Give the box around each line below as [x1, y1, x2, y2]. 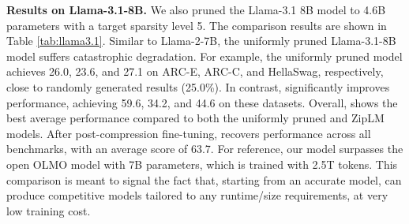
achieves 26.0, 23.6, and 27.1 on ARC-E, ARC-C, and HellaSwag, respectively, [6, 63, 384, 80]
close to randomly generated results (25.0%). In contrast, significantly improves [6, 78, 390, 95]
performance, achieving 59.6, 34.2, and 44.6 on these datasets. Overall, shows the [6, 94, 398, 110]
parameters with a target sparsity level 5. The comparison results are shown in [6, 17, 387, 33]
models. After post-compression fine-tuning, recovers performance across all [6, 125, 371, 141]
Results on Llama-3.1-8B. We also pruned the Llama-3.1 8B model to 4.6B [6, 2, 386, 17]
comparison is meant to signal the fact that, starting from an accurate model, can [6, 171, 402, 188]
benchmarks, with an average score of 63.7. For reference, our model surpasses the [6, 140, 403, 157]
